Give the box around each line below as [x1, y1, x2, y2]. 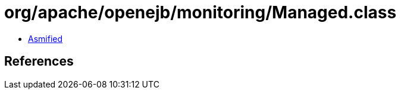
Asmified [28, 33, 63, 44]
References [4, 54, 74, 69]
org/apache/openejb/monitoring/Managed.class [4, 2, 397, 22]
